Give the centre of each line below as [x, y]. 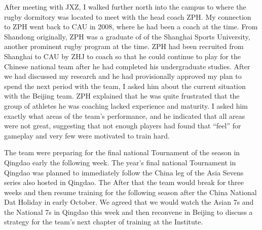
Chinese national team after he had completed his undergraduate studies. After [127, 66]
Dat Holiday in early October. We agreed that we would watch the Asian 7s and [129, 202]
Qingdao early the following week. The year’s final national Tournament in [120, 162]
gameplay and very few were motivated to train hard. [87, 135]
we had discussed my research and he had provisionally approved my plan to [123, 76]
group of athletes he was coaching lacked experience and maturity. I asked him [126, 105]
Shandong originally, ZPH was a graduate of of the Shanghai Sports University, [127, 36]
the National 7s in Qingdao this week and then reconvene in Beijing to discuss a [128, 212]
